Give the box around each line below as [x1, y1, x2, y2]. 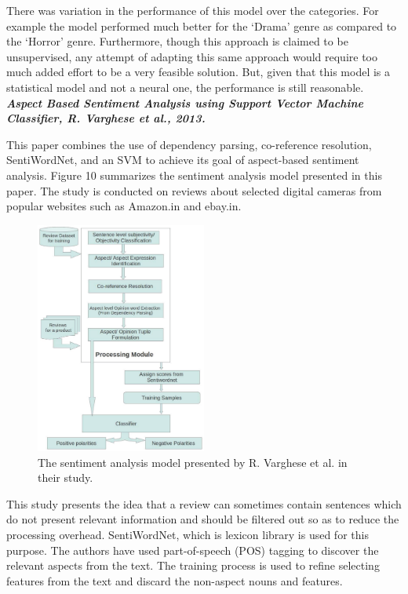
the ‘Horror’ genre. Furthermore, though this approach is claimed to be [6, 33, 348, 49]
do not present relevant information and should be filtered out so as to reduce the [6, 511, 399, 527]
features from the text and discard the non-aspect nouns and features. [6, 572, 343, 589]
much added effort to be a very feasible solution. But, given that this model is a [6, 64, 391, 80]
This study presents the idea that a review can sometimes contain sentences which [6, 495, 402, 512]
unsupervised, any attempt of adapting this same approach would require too [6, 48, 378, 64]
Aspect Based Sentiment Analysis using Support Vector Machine [6, 94, 363, 111]
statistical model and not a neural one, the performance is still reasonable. [6, 78, 364, 95]
